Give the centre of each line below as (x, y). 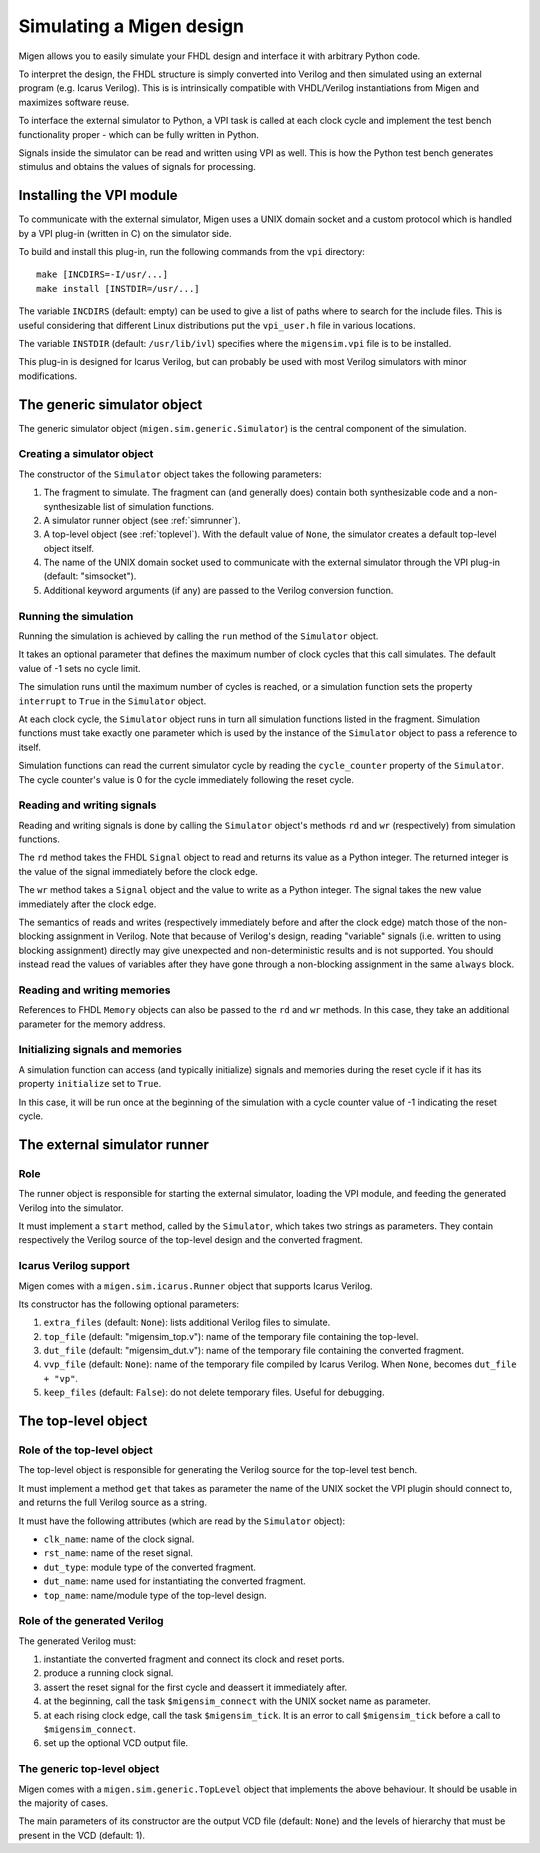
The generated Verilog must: (77, 1641)
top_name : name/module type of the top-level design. (155, 1595)
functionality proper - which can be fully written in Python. (139, 134)
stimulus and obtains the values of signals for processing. (137, 167)
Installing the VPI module (98, 195)
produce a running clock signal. (108, 1673)
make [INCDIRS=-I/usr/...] (102, 274)
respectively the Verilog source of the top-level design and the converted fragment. (191, 1240)
